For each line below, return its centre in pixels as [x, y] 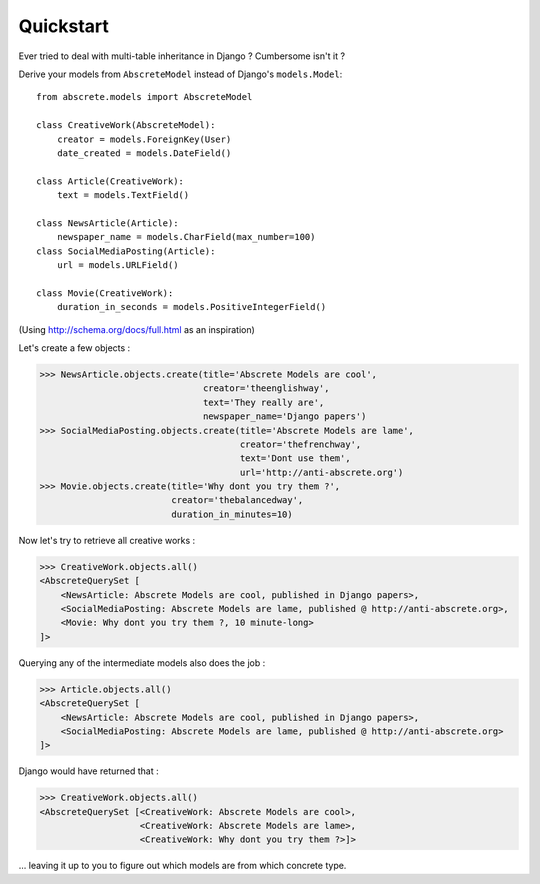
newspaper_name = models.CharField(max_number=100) [186, 237]
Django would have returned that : [88, 771]
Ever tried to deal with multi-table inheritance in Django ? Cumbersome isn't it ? [181, 56]
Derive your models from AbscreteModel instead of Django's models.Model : [180, 74]
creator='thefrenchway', [300, 444]
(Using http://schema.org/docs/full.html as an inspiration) [136, 329]
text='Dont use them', [295, 458]
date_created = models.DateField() [144, 153]
